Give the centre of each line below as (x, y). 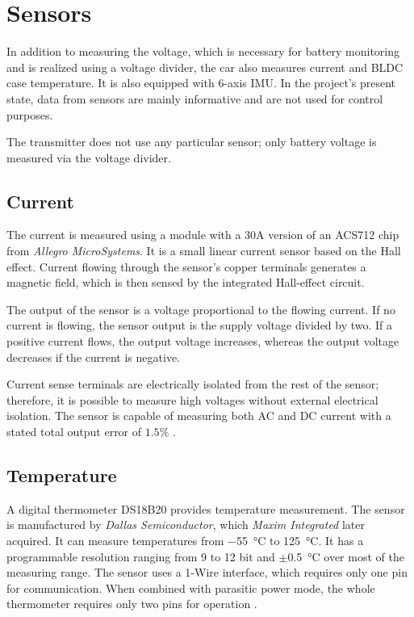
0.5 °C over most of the (346, 556)
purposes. (30, 114)
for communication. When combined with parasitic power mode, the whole (191, 588)
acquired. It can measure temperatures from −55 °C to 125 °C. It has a (185, 540)
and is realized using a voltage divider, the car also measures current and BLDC (205, 67)
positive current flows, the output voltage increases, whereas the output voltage (203, 341)
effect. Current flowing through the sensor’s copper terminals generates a (186, 266)
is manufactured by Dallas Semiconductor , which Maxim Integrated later (186, 525)
